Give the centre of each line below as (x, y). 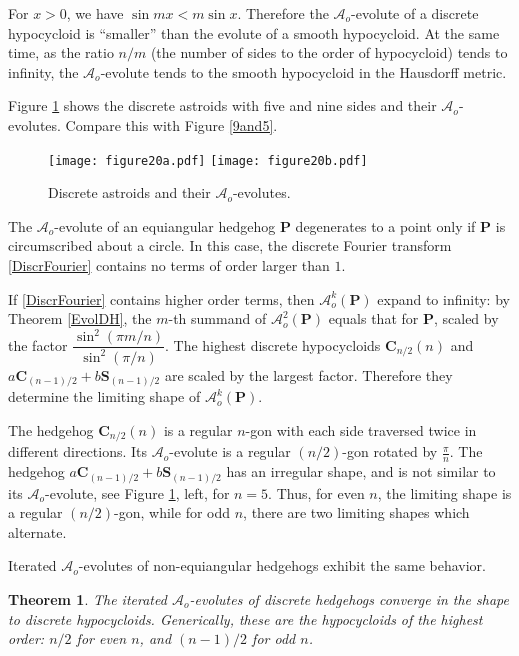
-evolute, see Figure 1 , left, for (137, 492)
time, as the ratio (61, 52)
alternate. (37, 531)
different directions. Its (78, 451)
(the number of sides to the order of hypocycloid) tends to (329, 52)
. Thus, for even (316, 492)
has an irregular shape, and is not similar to (361, 471)
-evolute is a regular (230, 451)
